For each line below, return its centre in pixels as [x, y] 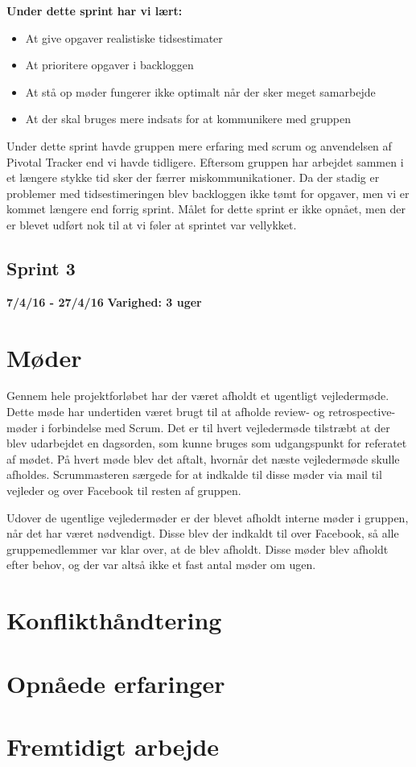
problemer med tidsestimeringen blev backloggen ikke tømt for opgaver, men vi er [208, 193]
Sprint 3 [41, 268]
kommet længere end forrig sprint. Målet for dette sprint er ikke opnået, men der [206, 209]
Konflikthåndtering [114, 620]
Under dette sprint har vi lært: [95, 10]
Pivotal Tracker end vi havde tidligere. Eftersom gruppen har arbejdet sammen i [205, 161]
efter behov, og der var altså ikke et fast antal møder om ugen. [161, 565]
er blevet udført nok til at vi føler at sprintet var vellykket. [152, 224]
